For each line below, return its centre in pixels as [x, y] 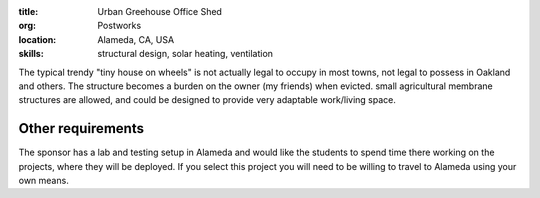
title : [28, 11]
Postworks [119, 26]
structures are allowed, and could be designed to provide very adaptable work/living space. [207, 100]
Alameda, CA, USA [136, 39]
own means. [43, 181]
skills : [31, 54]
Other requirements [81, 128]
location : [37, 39]
